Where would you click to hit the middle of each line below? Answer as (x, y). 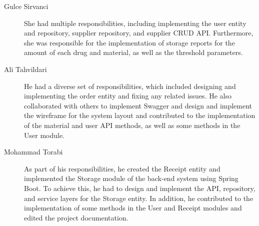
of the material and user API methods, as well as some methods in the (132, 125)
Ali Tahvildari (25, 69)
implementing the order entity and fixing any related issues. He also (128, 96)
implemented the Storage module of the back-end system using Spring (131, 178)
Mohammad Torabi (33, 152)
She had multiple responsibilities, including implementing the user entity (135, 23)
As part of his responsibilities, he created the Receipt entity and (122, 168)
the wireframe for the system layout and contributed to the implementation (140, 115)
